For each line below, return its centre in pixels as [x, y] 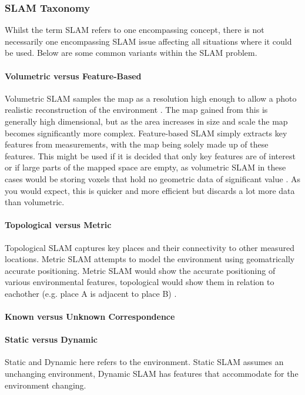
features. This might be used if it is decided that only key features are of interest [150, 155]
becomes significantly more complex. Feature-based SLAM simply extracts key [146, 133]
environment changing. [46, 385]
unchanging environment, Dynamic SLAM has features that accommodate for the [152, 374]
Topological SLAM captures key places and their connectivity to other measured [150, 247]
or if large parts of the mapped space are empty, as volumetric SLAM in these [145, 167]
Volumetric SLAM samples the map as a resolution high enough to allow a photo [151, 98]
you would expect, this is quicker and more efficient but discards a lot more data [150, 190]
